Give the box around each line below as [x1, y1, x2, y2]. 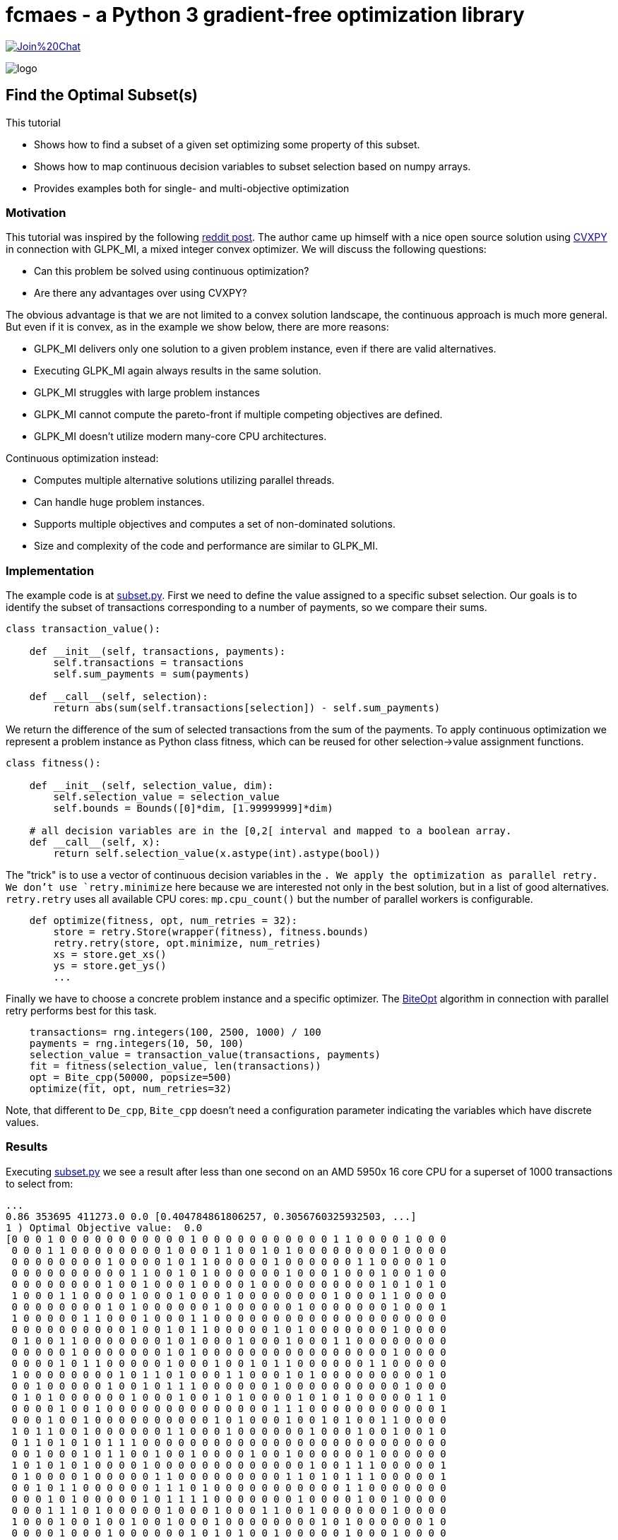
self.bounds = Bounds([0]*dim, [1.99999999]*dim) [53, 802, 333, 815]
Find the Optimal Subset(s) [6, 86, 198, 105]
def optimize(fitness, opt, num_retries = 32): [29, 915, 298, 927]
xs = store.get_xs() [53, 949, 167, 961]
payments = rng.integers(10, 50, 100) [29, 1038, 244, 1050]
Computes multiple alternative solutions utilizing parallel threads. [34, 474, 335, 487]
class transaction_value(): [6, 623, 161, 635]
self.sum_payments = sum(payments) [53, 668, 250, 680]
